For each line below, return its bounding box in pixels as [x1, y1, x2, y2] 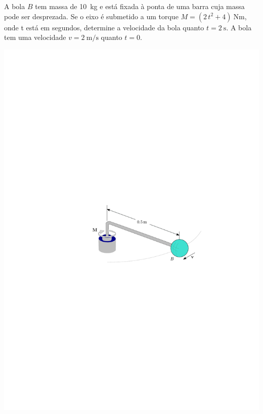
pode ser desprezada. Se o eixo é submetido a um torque [4, 11, 179, 21]
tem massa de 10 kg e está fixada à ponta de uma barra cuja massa [35, 1, 245, 11]
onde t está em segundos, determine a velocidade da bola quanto [4, 22, 204, 32]
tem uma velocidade [4, 32, 66, 42]
